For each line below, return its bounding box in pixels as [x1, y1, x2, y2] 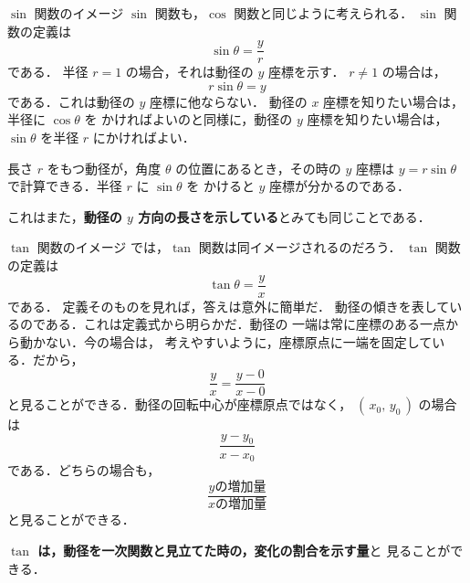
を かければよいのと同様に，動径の [84, 110, 293, 129]
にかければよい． [92, 128, 195, 147]
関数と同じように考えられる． [234, 4, 413, 22]
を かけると [186, 176, 255, 196]
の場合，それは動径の [125, 62, 254, 81]
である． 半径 [7, 62, 89, 81]
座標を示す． [268, 62, 345, 81]
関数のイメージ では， [37, 238, 170, 257]
